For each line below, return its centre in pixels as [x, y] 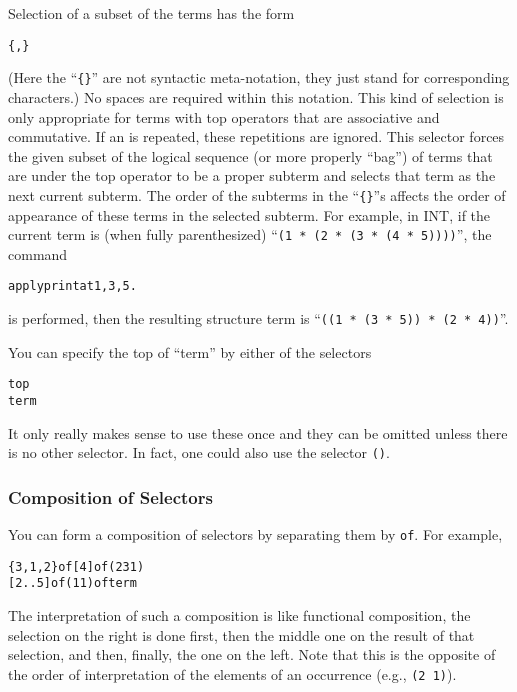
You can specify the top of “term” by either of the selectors [190, 351]
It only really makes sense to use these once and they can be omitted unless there [258, 432]
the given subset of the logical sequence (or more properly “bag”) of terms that [250, 155]
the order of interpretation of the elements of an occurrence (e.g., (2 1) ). [232, 673]
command [38, 253]
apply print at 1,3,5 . [72, 286]
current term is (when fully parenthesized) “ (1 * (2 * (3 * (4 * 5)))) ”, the [250, 234]
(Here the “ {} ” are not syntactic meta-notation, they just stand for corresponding [259, 77]
